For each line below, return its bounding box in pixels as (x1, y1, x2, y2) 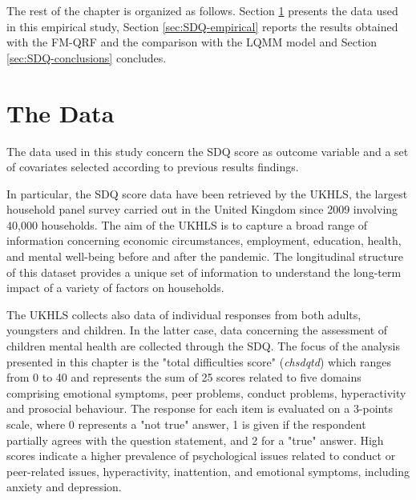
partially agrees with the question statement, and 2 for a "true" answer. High (6, 431, 384, 448)
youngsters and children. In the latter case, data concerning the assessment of (6, 322, 388, 338)
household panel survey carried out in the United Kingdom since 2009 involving (6, 201, 398, 218)
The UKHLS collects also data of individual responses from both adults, (6, 306, 361, 322)
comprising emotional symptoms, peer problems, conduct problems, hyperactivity (6, 384, 406, 401)
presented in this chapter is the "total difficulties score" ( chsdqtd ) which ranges (6, 353, 392, 370)
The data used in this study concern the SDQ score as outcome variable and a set (6, 142, 409, 159)
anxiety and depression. (6, 478, 122, 495)
